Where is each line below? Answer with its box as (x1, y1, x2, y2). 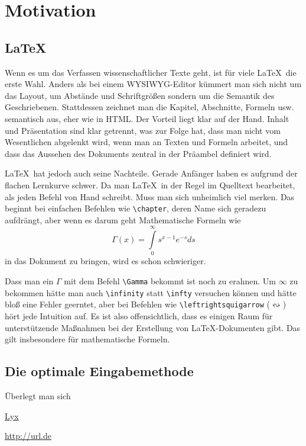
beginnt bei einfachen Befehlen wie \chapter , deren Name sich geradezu (5, 202, 266, 214)
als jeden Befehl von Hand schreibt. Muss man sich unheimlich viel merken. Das (5, 190, 295, 203)
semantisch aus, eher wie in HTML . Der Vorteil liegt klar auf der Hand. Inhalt (5, 112, 289, 124)
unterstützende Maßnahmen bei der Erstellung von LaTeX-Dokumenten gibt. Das (5, 321, 301, 333)
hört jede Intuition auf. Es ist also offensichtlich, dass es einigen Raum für (5, 310, 273, 322)
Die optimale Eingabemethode (5, 362, 194, 380)
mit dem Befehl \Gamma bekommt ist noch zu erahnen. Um (64, 275, 276, 287)
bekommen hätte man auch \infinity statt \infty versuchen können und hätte (5, 286, 297, 299)
